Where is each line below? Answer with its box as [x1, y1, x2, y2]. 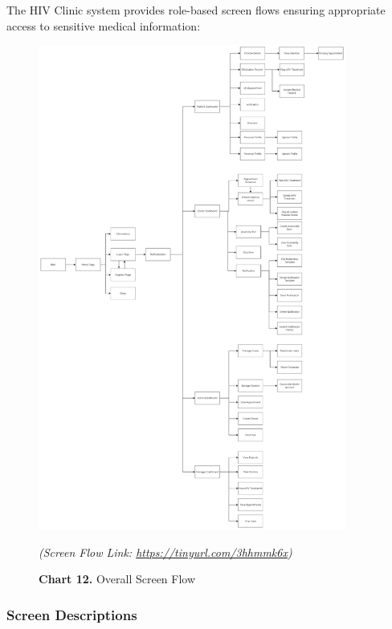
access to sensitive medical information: [6, 17, 201, 34]
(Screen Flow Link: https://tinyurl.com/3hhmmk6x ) [39, 543, 292, 560]
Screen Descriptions [6, 604, 137, 624]
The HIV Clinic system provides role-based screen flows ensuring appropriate [6, 2, 386, 18]
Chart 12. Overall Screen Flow [39, 570, 196, 587]
